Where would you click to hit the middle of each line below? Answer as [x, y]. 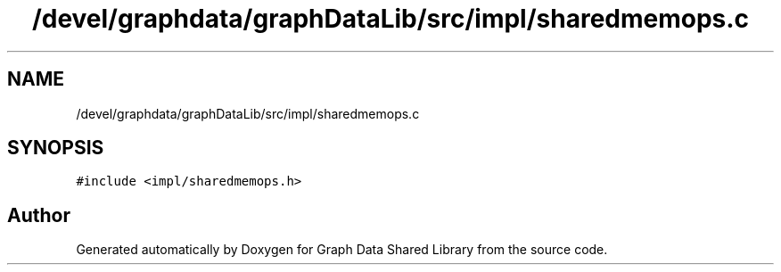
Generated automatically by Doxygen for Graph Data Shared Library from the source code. [342, 250]
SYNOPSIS [56, 148]
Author [39, 215]
